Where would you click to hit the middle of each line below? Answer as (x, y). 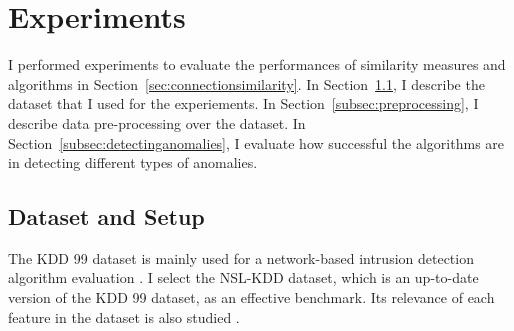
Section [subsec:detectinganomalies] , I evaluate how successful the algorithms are (256, 142)
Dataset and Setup (106, 216)
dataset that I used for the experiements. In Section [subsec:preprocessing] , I (243, 103)
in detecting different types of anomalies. (133, 162)
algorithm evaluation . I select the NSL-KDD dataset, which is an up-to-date (243, 277)
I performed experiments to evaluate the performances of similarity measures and (257, 64)
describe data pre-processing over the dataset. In (157, 122)
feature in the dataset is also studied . (124, 316)
